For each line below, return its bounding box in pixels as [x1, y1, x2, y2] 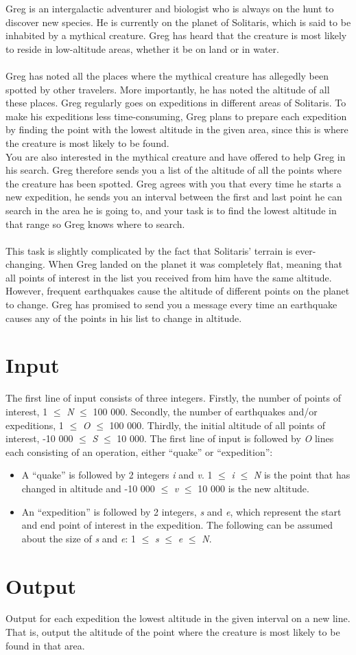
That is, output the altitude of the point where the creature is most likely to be [5, 625, 340, 639]
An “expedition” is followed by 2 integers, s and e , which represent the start [21, 504, 342, 518]
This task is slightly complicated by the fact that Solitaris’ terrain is [5, 243, 293, 257]
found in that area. [5, 638, 85, 652]
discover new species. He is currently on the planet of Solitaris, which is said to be [5, 14, 351, 29]
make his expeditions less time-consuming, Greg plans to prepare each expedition [5, 108, 347, 123]
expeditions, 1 [5, 417, 64, 432]
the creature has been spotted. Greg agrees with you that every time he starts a [5, 176, 342, 190]
